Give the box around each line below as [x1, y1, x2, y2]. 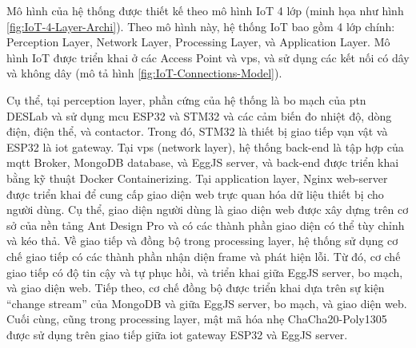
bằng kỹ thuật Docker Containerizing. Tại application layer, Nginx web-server [6, 169, 388, 186]
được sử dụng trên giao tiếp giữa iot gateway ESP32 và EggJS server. [6, 326, 348, 342]
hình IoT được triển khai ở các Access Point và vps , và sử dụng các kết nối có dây [6, 49, 410, 65]
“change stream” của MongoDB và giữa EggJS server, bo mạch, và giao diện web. [6, 295, 407, 311]
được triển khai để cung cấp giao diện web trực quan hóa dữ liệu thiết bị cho [6, 185, 384, 202]
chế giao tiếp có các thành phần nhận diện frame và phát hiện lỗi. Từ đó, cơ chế [6, 247, 401, 264]
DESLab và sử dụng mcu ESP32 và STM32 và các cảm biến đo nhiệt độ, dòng [6, 107, 392, 124]
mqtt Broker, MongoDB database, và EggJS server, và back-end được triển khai [6, 154, 399, 171]
